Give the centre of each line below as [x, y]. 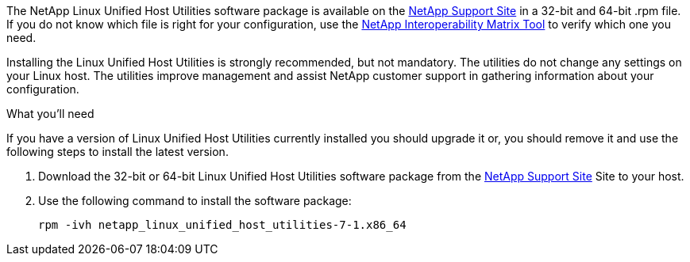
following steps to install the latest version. [118, 152]
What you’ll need [50, 114]
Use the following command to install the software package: [195, 201]
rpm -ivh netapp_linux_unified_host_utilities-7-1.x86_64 [222, 225]
